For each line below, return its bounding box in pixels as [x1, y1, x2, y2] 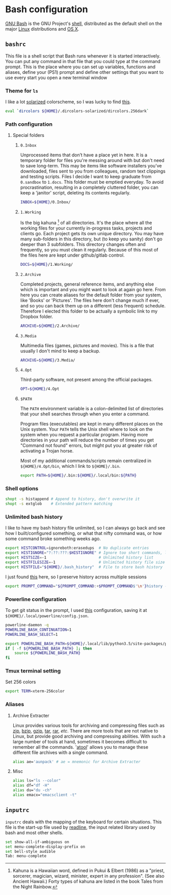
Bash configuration [5, 4, 88, 15]
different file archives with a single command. [12, 749, 108, 756]
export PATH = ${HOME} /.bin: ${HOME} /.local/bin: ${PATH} [20, 473, 137, 478]
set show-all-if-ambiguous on [5, 839, 70, 845]
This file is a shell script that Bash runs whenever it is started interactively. [5, 52, 161, 59]
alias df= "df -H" [12, 783, 50, 788]
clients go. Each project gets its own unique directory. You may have [20, 230, 164, 236]
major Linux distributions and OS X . [5, 25, 79, 32]
